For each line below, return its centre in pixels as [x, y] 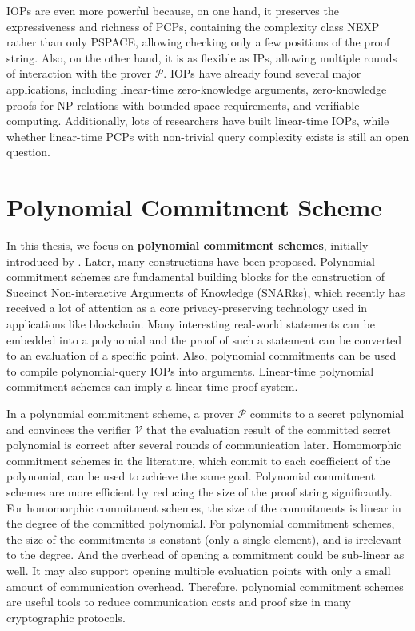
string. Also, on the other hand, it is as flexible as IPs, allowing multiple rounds [202, 57]
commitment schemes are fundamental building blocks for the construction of [196, 277]
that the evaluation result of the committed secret [268, 429]
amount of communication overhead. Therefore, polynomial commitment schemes [205, 586]
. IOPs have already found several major [262, 73]
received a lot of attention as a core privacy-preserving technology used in [187, 308]
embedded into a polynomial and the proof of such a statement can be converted [204, 339]
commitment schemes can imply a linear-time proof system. [152, 386]
